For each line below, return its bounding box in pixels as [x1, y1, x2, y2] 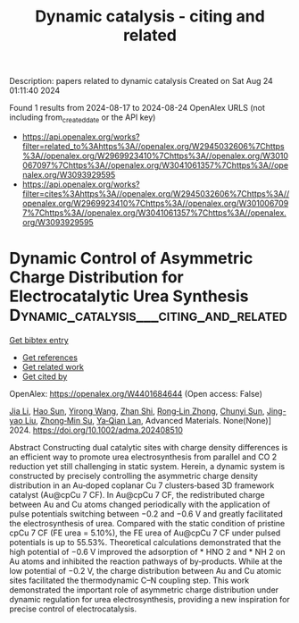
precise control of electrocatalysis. [9, 603, 137, 614]
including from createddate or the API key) [9, 112, 156, 124]
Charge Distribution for [9, 267, 185, 288]
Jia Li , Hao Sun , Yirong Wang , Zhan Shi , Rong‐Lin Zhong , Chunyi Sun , [9, 405, 265, 417]
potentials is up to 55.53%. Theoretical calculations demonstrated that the [9, 536, 281, 547]
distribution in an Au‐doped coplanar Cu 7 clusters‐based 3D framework [9, 480, 275, 491]
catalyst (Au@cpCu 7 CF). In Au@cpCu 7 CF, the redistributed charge [9, 489, 265, 500]
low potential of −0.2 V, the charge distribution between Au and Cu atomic [9, 565, 282, 576]
